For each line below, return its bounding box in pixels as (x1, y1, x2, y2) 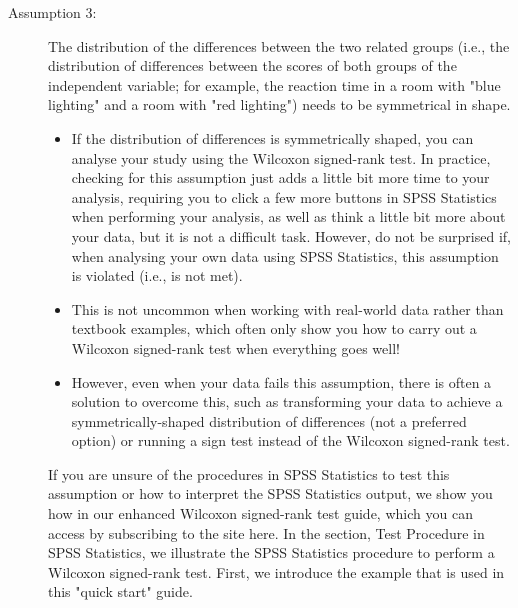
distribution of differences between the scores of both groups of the (48, 55, 457, 76)
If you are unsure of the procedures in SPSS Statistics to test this (48, 463, 450, 484)
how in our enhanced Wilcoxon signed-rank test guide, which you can (48, 503, 473, 524)
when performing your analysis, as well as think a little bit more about (71, 206, 506, 227)
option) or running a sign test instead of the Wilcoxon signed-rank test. (71, 430, 510, 451)
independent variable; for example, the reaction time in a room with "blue (48, 74, 501, 95)
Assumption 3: (8, 2, 97, 22)
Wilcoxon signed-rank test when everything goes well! (71, 337, 400, 358)
